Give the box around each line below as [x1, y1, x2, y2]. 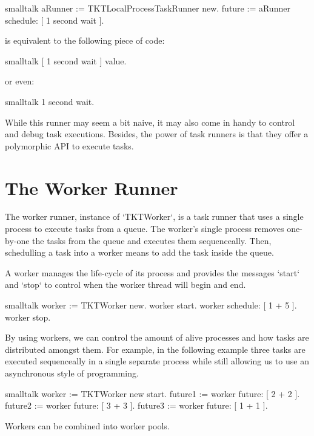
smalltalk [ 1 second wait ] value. [5, 54, 127, 67]
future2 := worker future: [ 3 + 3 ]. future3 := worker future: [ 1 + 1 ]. [5, 399, 268, 412]
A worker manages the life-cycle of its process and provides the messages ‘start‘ [5, 266, 300, 279]
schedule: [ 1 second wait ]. [5, 13, 104, 26]
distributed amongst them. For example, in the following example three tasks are [5, 342, 306, 355]
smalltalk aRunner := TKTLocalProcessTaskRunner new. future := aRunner [5, 2, 290, 14]
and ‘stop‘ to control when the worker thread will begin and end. [5, 278, 246, 291]
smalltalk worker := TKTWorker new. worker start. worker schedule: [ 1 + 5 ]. [5, 299, 297, 312]
